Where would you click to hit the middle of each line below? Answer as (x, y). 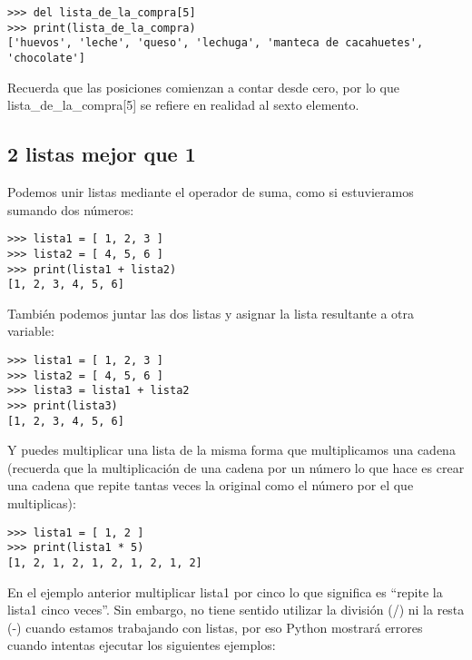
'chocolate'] (46, 58)
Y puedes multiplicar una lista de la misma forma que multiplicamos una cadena (231, 450)
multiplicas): (42, 503)
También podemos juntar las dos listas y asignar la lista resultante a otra (211, 313)
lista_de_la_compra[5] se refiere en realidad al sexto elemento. (183, 105)
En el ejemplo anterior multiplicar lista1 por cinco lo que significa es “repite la (225, 591)
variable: (31, 331)
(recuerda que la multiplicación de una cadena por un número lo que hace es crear (236, 467)
